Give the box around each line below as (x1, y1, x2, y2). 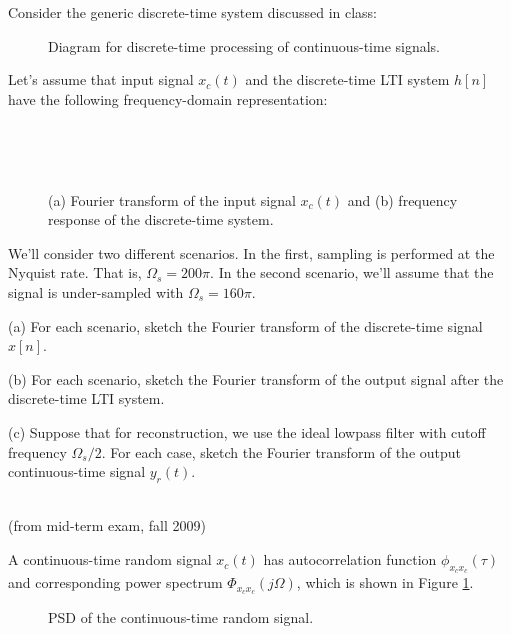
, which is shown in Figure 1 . (296, 572, 474, 593)
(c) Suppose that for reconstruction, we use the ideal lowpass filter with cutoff (8, 421, 486, 442)
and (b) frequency (347, 189, 458, 210)
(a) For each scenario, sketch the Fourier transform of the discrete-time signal (8, 315, 483, 336)
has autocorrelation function (263, 549, 437, 570)
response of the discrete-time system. (48, 209, 274, 230)
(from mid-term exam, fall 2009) (8, 515, 207, 536)
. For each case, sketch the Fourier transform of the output (101, 441, 462, 462)
